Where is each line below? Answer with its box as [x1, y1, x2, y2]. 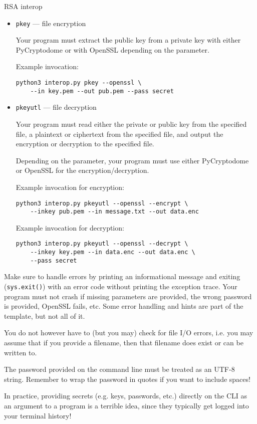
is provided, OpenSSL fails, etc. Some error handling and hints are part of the [4, 301, 243, 311]
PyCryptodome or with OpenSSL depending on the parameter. [16, 44, 209, 55]
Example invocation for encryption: [16, 181, 124, 192]
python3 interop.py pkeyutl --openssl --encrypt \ [16, 199, 188, 207]
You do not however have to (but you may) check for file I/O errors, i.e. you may [4, 327, 253, 338]
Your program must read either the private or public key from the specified [16, 119, 247, 129]
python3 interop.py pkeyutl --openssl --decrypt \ [16, 240, 188, 248]
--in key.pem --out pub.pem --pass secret [30, 87, 174, 95]
